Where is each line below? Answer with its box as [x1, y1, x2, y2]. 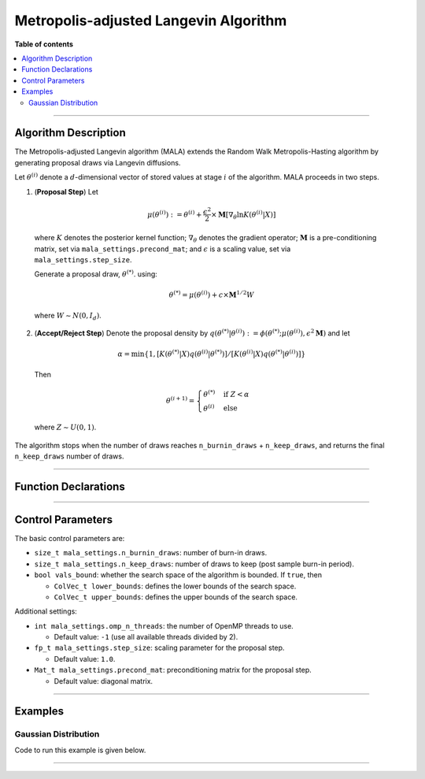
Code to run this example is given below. [14, 745, 146, 755]
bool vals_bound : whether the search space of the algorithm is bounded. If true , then [34, 570, 323, 580]
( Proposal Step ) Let [34, 187, 98, 196]
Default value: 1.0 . [54, 654, 116, 663]
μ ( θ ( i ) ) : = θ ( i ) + [146, 209, 202, 219]
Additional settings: [14, 607, 78, 616]
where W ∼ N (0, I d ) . [34, 310, 102, 322]
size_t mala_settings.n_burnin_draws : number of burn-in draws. [34, 548, 268, 558]
